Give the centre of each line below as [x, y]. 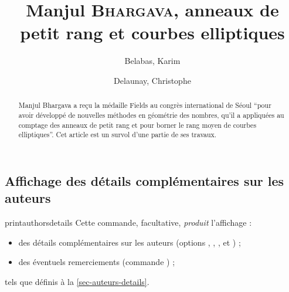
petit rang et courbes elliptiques [152, 33]
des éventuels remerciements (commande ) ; [97, 262]
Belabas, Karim [152, 61]
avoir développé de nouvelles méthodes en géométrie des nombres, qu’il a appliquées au [151, 115]
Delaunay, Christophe [152, 80]
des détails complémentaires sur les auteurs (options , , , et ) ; [130, 242]
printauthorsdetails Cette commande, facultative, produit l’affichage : [128, 223]
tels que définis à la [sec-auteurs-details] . [77, 281]
